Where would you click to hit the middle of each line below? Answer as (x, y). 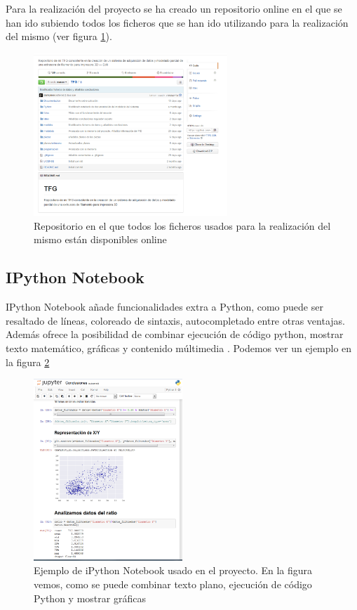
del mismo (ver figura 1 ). (59, 36)
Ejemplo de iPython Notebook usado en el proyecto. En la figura (173, 570)
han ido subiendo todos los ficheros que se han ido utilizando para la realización (177, 22)
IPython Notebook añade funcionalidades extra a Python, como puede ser (164, 307)
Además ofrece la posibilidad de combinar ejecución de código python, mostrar (175, 334)
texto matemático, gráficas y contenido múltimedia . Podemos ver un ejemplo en (179, 348)
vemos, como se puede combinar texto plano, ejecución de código (173, 584)
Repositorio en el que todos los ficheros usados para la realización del (182, 225)
